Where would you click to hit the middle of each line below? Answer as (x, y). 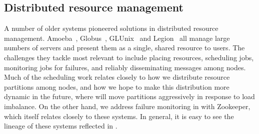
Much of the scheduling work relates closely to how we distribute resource (117, 77)
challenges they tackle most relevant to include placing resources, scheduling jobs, (129, 57)
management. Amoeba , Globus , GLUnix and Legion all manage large (117, 38)
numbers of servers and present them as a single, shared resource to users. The (124, 48)
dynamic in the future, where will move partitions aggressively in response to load (129, 96)
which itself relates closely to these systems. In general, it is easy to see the (119, 116)
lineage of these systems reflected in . (61, 126)
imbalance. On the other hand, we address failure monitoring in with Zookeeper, (127, 106)
